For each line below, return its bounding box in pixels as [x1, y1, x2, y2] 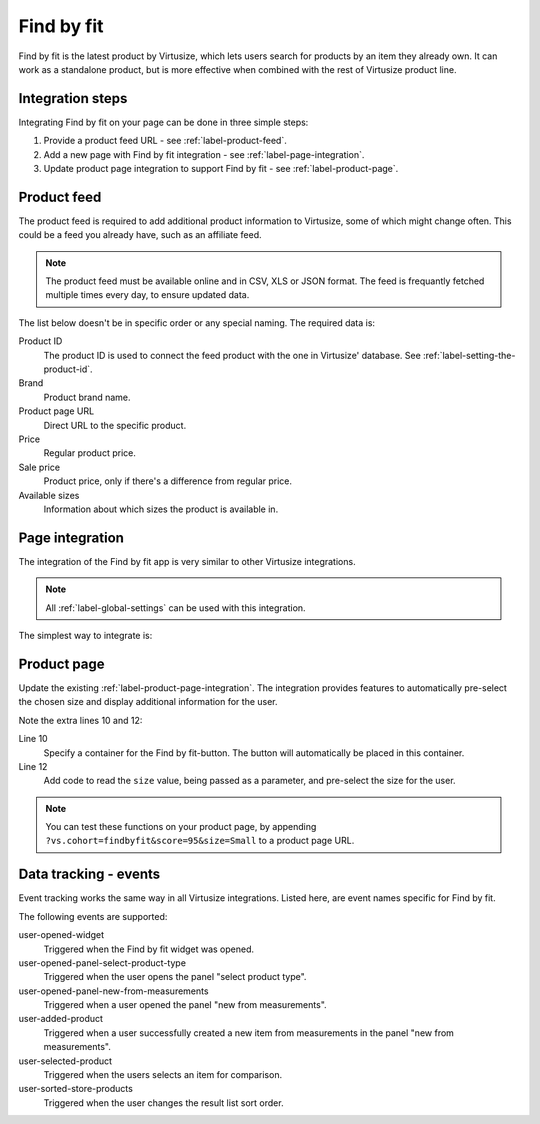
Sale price [18, 461, 60, 473]
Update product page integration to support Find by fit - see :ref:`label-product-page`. [43, 163, 399, 175]
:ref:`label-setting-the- [423, 349, 516, 361]
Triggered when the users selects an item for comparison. [43, 1069, 283, 1081]
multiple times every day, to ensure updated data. [45, 289, 250, 301]
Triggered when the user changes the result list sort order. [43, 1096, 284, 1109]
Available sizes [18, 489, 80, 501]
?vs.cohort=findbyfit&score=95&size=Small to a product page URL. [45, 835, 355, 847]
